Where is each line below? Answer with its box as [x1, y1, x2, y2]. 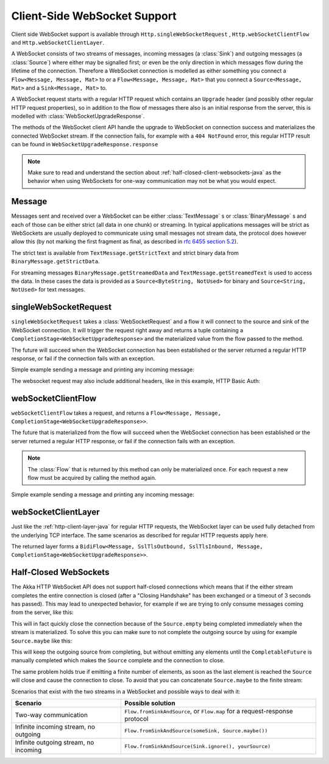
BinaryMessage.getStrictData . [11, 258, 100, 265]
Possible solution [124, 699, 176, 707]
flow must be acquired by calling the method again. [27, 474, 157, 481]
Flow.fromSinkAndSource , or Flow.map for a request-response [124, 707, 294, 715]
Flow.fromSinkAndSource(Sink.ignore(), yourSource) [124, 743, 271, 749]
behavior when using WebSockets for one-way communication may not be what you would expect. [27, 177, 277, 185]
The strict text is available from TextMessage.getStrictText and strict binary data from [11, 249, 239, 256]
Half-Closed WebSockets [11, 567, 110, 577]
